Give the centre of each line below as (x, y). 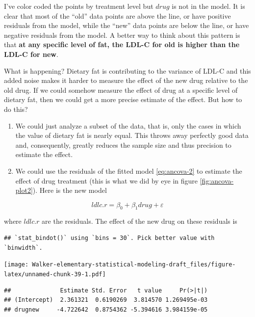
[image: (16, 265)
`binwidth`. (23, 248)
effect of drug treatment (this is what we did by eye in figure (107, 180)
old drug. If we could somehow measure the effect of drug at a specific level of (121, 90)
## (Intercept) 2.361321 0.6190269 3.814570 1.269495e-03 (106, 300)
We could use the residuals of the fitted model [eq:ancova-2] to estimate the (129, 171)
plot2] (24, 190)
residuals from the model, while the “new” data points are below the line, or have (127, 25)
